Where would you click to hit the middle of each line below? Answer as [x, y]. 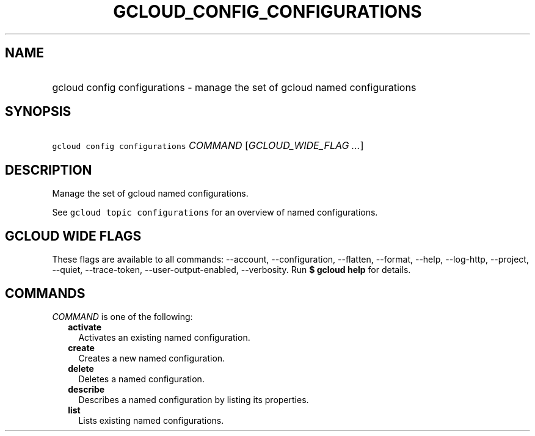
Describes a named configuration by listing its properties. [194, 399]
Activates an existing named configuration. [164, 337]
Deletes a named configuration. [141, 379]
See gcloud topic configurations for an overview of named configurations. [215, 213]
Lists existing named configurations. [151, 420]
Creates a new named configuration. [152, 358]
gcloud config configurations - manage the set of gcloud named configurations [234, 87]
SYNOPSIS [38, 112]
